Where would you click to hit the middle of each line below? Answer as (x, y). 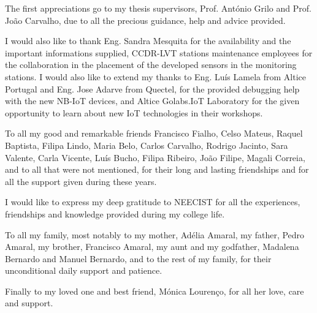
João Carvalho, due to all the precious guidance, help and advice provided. (145, 20)
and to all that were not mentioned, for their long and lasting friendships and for (157, 169)
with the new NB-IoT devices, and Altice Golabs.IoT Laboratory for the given (152, 101)
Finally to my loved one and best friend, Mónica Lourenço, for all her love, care (155, 291)
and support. (29, 303)
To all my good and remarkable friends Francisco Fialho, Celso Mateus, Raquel (154, 133)
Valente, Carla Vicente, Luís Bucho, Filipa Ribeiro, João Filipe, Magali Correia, (155, 157)
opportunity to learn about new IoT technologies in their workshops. (134, 112)
